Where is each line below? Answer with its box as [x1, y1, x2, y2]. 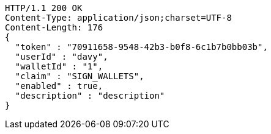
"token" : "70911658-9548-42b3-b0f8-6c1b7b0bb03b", [15, 42, 268, 52]
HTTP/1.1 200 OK [5, 3, 83, 13]
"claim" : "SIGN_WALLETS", [15, 71, 144, 81]
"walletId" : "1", [15, 62, 103, 71]
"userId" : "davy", [15, 52, 108, 62]
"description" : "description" [15, 91, 165, 100]
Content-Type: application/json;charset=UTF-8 [5, 13, 232, 23]
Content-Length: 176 [5, 23, 103, 32]
